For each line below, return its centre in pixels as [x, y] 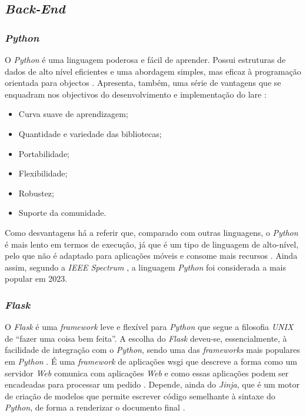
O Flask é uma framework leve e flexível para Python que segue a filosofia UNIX [149, 327]
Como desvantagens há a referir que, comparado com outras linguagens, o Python [152, 232]
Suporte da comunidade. [62, 213]
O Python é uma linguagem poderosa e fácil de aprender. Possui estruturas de [145, 59]
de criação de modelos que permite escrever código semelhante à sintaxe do [140, 396]
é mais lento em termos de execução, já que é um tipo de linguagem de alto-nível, [152, 244]
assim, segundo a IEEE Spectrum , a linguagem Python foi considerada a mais [145, 267]
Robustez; [36, 193]
